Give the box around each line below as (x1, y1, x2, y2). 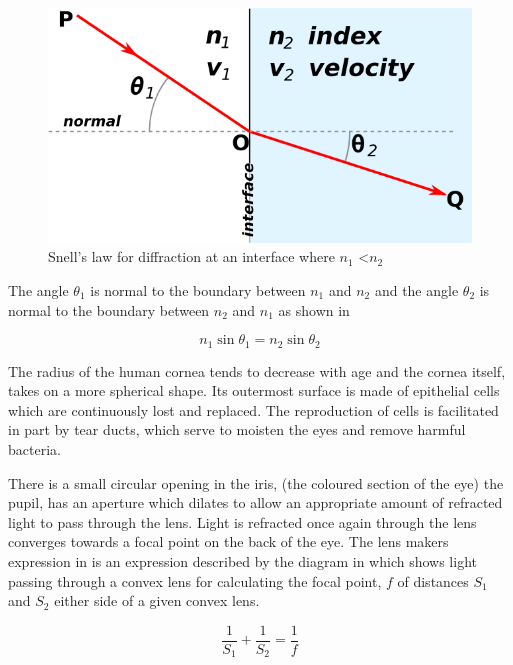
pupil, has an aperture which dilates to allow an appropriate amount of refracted (8, 492, 503, 513)
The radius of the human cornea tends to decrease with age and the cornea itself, (8, 360, 506, 381)
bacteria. (8, 439, 61, 460)
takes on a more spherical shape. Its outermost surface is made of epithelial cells (8, 380, 500, 401)
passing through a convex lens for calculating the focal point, (8, 570, 382, 591)
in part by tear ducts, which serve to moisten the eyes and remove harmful (8, 419, 466, 440)
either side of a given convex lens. (54, 590, 260, 611)
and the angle (374, 280, 459, 300)
